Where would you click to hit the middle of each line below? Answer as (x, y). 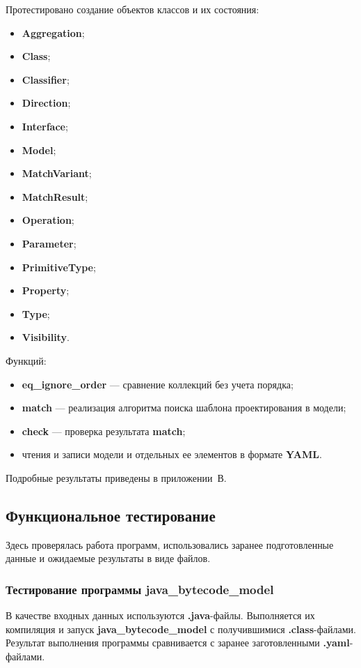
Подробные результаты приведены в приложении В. (116, 477)
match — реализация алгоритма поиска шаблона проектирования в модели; (184, 408)
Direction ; (46, 103)
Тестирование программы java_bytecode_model (140, 589)
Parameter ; (49, 243)
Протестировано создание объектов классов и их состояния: (133, 9)
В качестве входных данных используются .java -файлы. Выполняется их (160, 615)
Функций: (26, 360)
